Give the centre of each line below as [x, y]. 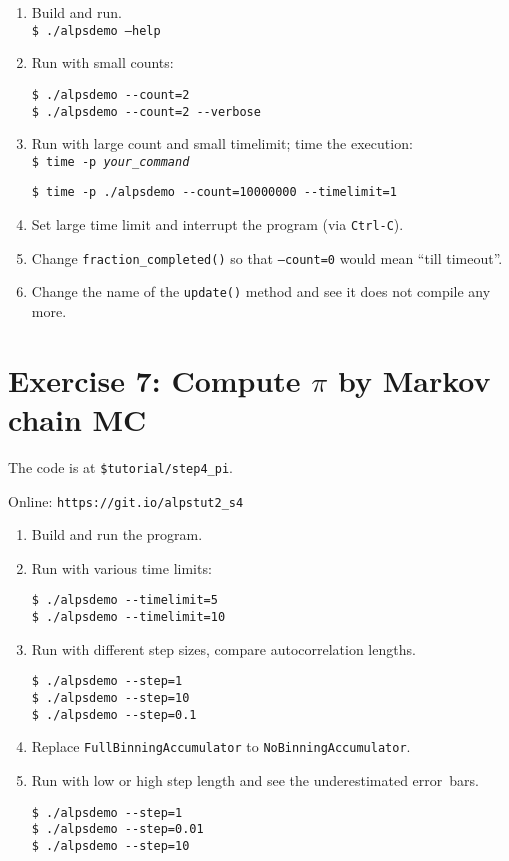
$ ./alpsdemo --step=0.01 [117, 829]
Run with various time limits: [121, 567]
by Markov [414, 379]
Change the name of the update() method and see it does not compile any [261, 291]
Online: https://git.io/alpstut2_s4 [126, 500]
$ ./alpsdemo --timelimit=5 [124, 600]
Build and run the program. [117, 534]
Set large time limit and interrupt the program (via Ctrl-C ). [217, 224]
